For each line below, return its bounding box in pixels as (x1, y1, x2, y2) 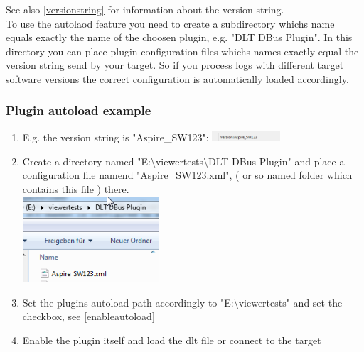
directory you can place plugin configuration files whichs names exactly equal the (6, 43, 359, 58)
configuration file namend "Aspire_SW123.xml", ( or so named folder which (22, 167, 353, 182)
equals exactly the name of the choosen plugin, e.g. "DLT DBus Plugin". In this (6, 30, 353, 45)
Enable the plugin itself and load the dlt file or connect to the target (22, 332, 321, 347)
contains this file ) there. (22, 181, 129, 196)
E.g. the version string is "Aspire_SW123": (22, 130, 209, 145)
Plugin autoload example (6, 101, 151, 119)
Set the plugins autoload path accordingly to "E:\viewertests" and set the (22, 295, 343, 309)
